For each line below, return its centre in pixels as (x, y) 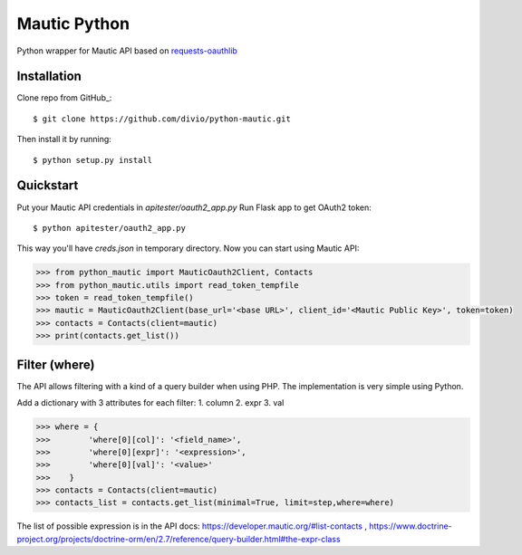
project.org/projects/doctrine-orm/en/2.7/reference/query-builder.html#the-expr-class (179, 539)
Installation (49, 77)
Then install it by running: (64, 139)
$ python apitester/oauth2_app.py (109, 228)
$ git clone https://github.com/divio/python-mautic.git (162, 119)
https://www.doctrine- (410, 526)
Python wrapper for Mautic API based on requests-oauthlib (127, 51)
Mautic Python (73, 24)
